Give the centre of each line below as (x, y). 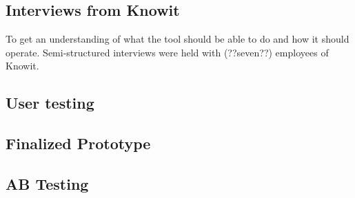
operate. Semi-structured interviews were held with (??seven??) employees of (167, 52)
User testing (50, 103)
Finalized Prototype (78, 143)
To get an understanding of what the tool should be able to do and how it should (177, 39)
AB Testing (47, 183)
